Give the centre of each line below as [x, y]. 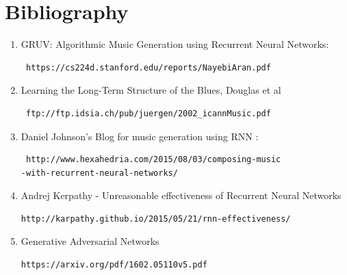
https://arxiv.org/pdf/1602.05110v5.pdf [114, 265]
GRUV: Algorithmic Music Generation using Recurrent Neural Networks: [175, 44]
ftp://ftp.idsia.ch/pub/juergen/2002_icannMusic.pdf [148, 113]
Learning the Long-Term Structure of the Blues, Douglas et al [151, 90]
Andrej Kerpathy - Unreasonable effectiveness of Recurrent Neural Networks [181, 195]
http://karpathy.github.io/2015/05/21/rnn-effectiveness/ [156, 219]
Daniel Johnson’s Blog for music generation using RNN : [140, 136]
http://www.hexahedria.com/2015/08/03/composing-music [153, 160]
